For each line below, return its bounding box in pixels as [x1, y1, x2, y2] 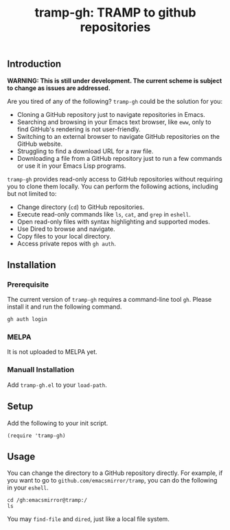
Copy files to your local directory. [16, 232, 112, 240]
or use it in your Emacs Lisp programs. [16, 162, 126, 170]
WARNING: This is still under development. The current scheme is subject [7, 76, 222, 85]
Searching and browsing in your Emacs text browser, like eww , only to [16, 118, 211, 126]
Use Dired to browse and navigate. [16, 225, 115, 233]
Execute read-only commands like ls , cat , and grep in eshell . [16, 210, 191, 218]
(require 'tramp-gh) [7, 432, 67, 439]
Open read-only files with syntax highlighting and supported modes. [16, 217, 211, 225]
